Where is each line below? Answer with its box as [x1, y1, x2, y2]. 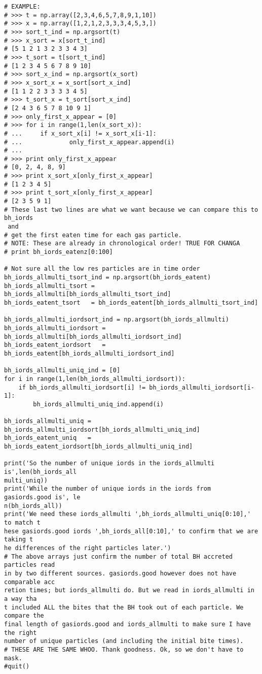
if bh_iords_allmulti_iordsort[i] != [18, 383, 146, 391]
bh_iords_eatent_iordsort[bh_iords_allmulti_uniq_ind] [4, 443, 193, 451]
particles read [4, 561, 55, 569]
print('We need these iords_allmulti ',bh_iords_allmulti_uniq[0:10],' [4, 510, 251, 518]
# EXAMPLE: [4, 3, 41, 10]
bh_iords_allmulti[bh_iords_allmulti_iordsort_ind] [4, 333, 182, 340]
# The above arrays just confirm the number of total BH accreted [4, 553, 233, 560]
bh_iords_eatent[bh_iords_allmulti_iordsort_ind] [4, 349, 175, 357]
